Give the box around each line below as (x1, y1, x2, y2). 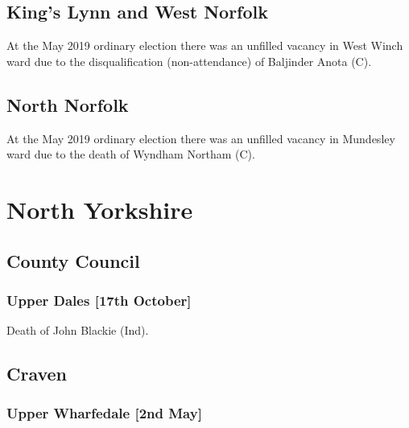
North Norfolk (6, 92, 129, 117)
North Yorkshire (6, 192, 193, 225)
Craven (6, 361, 68, 386)
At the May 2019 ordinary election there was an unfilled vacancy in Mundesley (6, 130, 395, 146)
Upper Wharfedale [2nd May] (6, 403, 202, 423)
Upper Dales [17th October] (6, 290, 192, 310)
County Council (6, 248, 140, 273)
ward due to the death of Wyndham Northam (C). (6, 146, 255, 163)
